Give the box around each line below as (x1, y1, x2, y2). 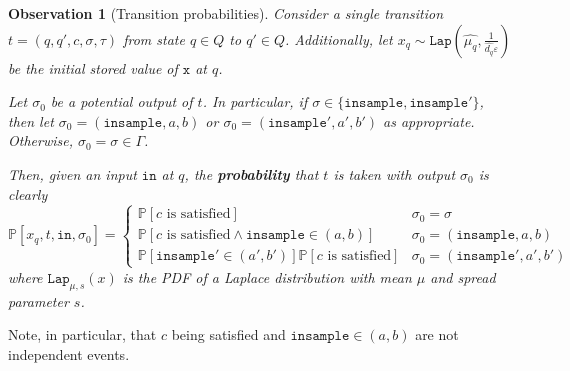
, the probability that (184, 163, 319, 184)
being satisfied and (171, 324, 286, 345)
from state (123, 28, 185, 49)
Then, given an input (8, 163, 137, 184)
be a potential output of (50, 91, 193, 112)
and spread (430, 266, 496, 287)
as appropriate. (383, 110, 475, 131)
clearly (8, 183, 48, 204)
